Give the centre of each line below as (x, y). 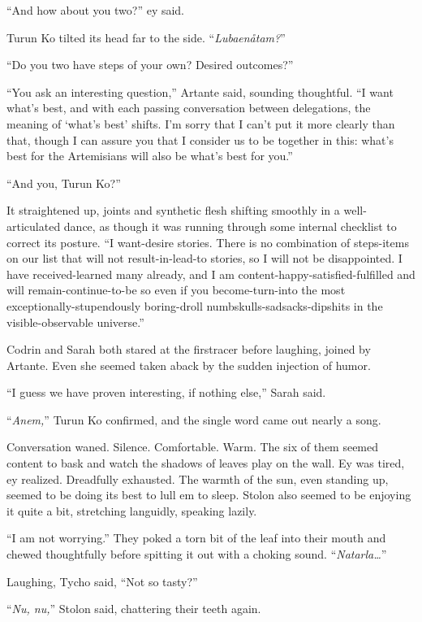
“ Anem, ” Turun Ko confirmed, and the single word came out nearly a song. (194, 419)
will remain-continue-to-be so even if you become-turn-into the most (176, 290)
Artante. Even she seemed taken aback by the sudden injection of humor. (189, 365)
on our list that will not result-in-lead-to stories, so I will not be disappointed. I (205, 258)
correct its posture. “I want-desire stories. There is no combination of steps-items (208, 242)
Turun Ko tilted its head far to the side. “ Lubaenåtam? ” (146, 37)
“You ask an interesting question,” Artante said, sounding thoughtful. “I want (200, 91)
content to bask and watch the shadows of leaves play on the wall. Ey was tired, (206, 463)
